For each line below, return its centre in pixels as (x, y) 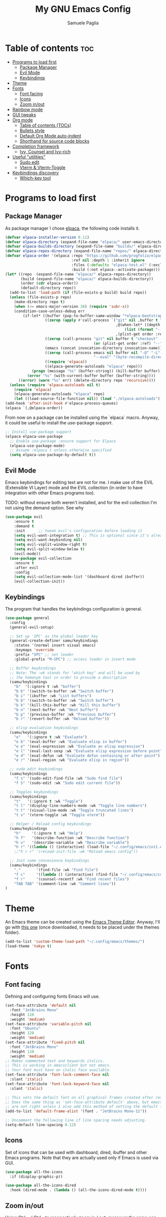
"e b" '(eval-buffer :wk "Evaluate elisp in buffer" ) (70, 742)
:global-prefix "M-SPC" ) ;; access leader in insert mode (75, 659)
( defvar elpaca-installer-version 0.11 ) (47, 237)
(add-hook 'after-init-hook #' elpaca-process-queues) (62, 404)
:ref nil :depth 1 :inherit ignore (108, 261)
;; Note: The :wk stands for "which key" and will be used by (75, 673)
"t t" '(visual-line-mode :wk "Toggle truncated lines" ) (74, 811)
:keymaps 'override (34, 650)
